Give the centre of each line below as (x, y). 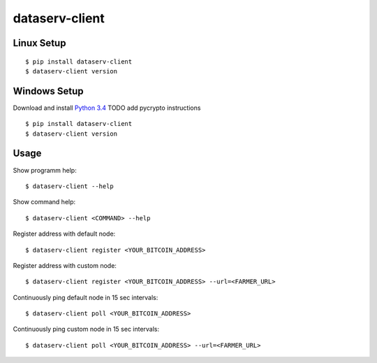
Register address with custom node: (65, 265)
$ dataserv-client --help (70, 186)
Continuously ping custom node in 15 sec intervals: (86, 329)
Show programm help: (45, 170)
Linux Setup (39, 43)
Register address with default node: (64, 234)
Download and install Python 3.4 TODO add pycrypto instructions (107, 108)
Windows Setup (48, 91)
